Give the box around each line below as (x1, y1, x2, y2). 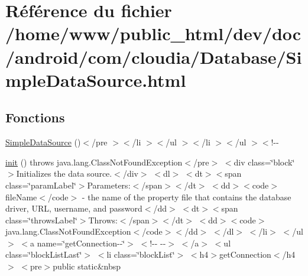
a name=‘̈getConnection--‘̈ (30, 236, 125, 249)
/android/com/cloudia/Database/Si (5, 44, 302, 69)
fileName (5, 190, 37, 203)
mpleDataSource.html (5, 67, 186, 92)
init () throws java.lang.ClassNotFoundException (5, 155, 183, 168)
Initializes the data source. (16, 167, 112, 180)
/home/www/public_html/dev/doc (5, 21, 301, 46)
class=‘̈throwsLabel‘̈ (5, 213, 77, 226)
